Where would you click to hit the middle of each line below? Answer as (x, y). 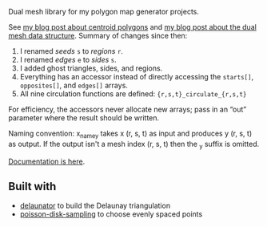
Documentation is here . (47, 161)
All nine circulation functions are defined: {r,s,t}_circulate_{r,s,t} (133, 94)
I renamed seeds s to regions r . (72, 51)
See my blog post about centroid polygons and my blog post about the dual (133, 27)
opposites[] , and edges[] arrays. (74, 85)
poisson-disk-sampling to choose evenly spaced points (111, 214)
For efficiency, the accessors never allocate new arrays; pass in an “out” (128, 109)
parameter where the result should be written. (84, 118)
